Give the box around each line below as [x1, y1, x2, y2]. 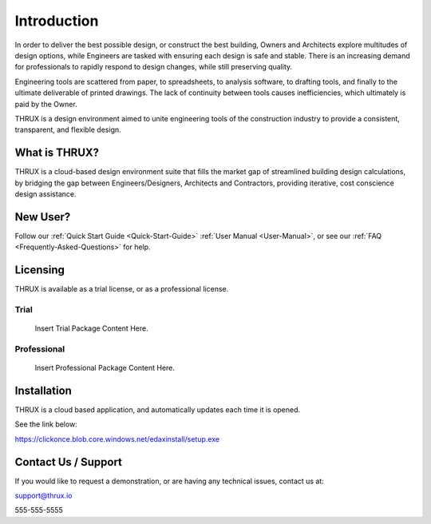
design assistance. [14, 189, 77, 199]
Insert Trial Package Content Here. [34, 324, 148, 333]
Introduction [14, 12, 99, 30]
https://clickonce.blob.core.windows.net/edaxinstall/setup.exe [14, 434, 219, 443]
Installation [14, 383, 72, 397]
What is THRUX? [14, 146, 100, 160]
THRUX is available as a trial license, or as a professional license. [14, 284, 229, 294]
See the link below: [14, 419, 77, 429]
